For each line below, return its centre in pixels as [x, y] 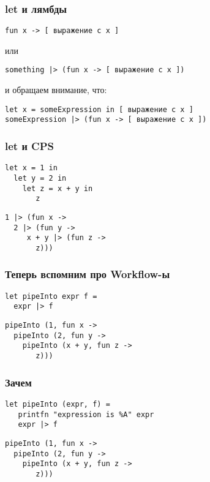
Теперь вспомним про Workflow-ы [88, 274]
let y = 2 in [40, 178]
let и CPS [30, 145]
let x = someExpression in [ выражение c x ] [99, 109]
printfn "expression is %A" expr [86, 414]
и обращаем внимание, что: [56, 90]
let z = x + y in [58, 188]
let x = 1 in [31, 168]
